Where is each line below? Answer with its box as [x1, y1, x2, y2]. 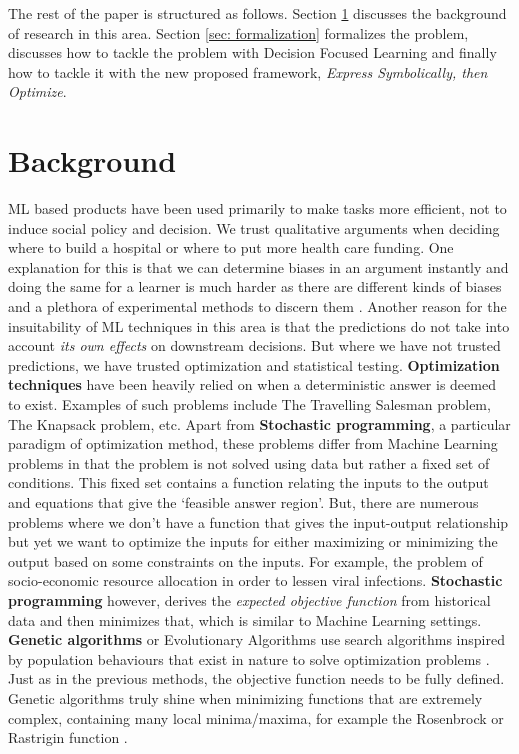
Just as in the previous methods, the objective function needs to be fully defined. [8, 668, 505, 689]
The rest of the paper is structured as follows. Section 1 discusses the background [8, 3, 507, 23]
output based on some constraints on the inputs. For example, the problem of [8, 550, 483, 571]
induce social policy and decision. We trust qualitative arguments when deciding [8, 217, 500, 238]
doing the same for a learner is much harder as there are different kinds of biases [8, 276, 502, 297]
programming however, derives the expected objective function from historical [8, 589, 491, 610]
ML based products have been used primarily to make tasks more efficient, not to [8, 198, 507, 219]
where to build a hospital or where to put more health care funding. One [8, 237, 454, 258]
